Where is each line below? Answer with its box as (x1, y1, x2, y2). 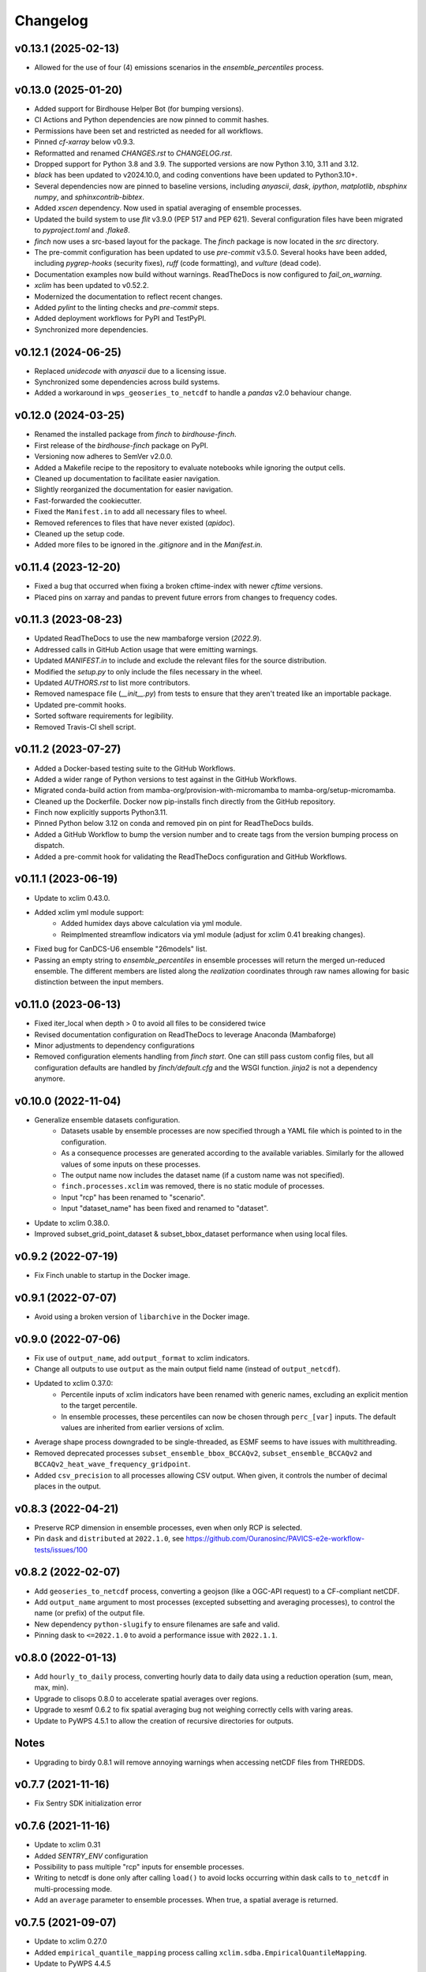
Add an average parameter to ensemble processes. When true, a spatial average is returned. (34, 1895, 338, 1905)
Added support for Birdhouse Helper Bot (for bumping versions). (34, 103, 244, 114)
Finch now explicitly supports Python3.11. (34, 808, 168, 817)
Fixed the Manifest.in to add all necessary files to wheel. (34, 507, 227, 517)
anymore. (34, 1074, 65, 1084)
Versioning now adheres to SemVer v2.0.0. (34, 452, 173, 461)
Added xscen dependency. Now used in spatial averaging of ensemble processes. (34, 204, 302, 213)
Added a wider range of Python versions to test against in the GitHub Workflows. (34, 774, 297, 784)
